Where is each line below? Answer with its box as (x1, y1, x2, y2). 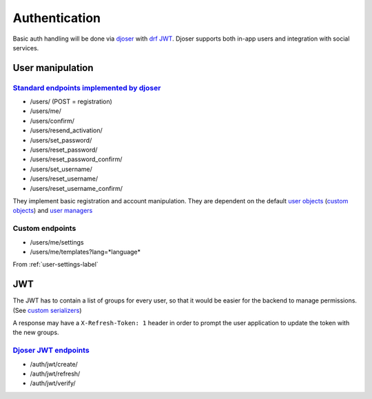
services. (12, 43, 39, 52)
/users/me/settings (30, 238, 84, 246)
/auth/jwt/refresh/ (30, 369, 81, 378)
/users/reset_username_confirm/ (30, 184, 123, 192)
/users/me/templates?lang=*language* (30, 247, 141, 256)
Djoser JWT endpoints (12, 345, 90, 355)
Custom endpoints (12, 224, 76, 234)
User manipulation (12, 62, 94, 74)
